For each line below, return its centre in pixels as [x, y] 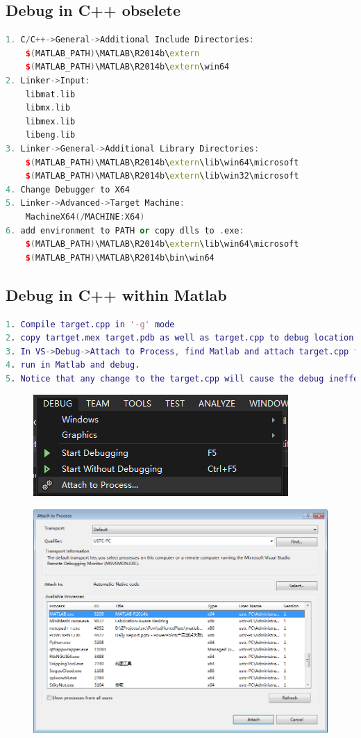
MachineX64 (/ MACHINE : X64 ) [85, 216]
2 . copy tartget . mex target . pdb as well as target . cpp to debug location [180, 338]
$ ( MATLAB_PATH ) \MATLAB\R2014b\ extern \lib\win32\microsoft [162, 176]
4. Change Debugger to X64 [68, 189]
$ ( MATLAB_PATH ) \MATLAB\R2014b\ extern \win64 [127, 67]
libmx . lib [48, 108]
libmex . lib [50, 121]
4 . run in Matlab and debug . [73, 365]
